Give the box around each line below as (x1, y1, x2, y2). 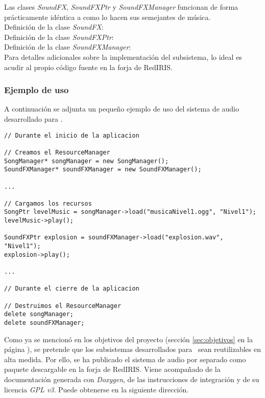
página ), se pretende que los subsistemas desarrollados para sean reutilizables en (4, 344, 261, 355)
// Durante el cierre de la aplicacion (4, 285, 139, 293)
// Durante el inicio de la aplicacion (4, 131, 139, 139)
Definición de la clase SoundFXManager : (4, 41, 131, 52)
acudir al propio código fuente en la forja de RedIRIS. (4, 61, 173, 72)
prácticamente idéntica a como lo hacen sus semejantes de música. (4, 11, 211, 22)
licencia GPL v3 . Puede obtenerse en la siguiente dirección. (4, 384, 189, 394)
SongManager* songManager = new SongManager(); (4, 157, 169, 165)
